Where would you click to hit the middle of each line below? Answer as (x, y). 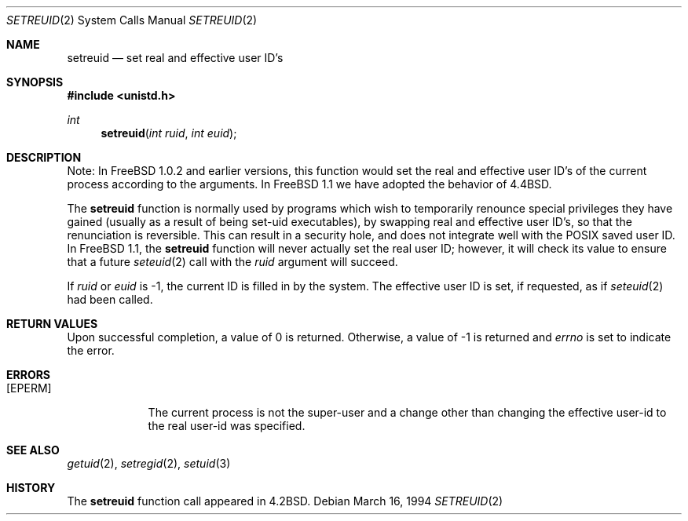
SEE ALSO (33, 450)
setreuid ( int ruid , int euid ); (169, 133)
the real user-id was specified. (227, 426)
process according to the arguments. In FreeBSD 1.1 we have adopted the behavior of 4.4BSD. (309, 184)
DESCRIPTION (44, 157)
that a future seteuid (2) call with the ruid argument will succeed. (232, 262)
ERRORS (29, 375)
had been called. (110, 299)
